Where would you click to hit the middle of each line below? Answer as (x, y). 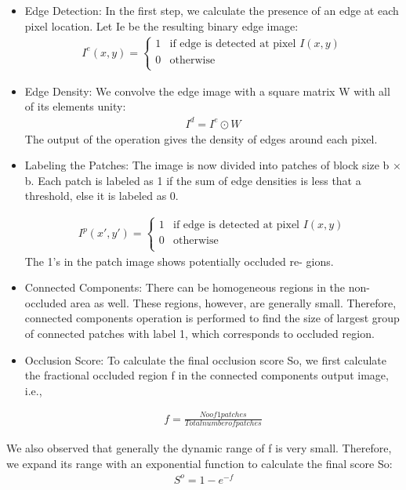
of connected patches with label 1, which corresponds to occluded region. (199, 333)
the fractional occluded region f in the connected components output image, (207, 375)
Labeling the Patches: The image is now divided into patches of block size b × (213, 165)
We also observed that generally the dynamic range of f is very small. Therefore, (199, 448)
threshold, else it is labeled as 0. (101, 196)
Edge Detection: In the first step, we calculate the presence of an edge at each (212, 10)
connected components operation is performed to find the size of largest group (212, 318)
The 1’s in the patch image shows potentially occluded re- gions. (179, 261)
